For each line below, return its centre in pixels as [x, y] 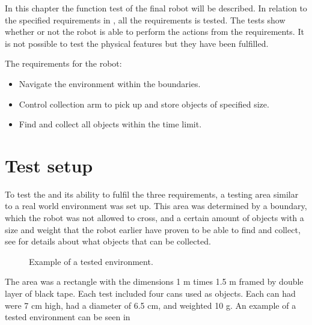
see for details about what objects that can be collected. [108, 241]
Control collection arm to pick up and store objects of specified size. [144, 104]
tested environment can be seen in [68, 317]
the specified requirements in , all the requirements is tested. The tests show [145, 20]
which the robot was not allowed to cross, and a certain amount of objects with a [154, 218]
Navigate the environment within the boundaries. [110, 83]
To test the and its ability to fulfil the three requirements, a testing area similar [152, 194]
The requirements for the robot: [63, 63]
